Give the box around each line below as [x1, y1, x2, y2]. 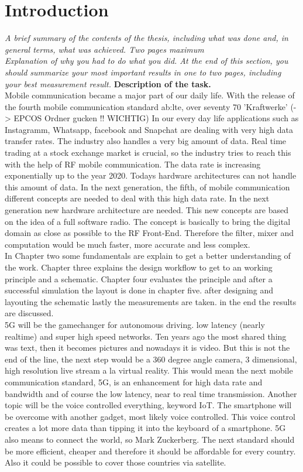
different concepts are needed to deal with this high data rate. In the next [5, 192, 270, 204]
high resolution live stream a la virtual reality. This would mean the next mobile [5, 364, 293, 377]
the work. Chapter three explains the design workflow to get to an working [5, 261, 273, 273]
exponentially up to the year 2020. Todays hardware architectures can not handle [5, 169, 297, 182]
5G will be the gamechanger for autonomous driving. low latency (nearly [5, 318, 265, 330]
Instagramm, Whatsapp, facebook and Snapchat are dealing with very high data [5, 123, 294, 135]
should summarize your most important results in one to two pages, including [5, 66, 281, 78]
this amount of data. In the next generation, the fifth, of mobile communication [5, 180, 290, 193]
